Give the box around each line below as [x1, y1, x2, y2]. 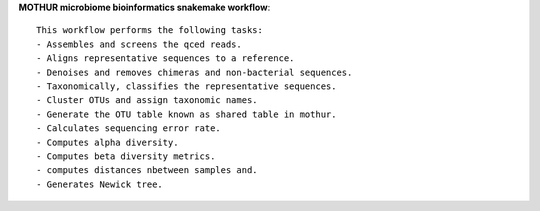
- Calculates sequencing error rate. [36, 123, 222, 134]
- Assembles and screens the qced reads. [36, 38, 242, 50]
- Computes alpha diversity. [36, 136, 179, 148]
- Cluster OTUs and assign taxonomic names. [36, 95, 259, 106]
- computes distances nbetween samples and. [36, 165, 259, 176]
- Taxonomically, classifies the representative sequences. [36, 80, 337, 92]
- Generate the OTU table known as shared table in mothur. [36, 108, 337, 120]
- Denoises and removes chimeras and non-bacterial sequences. [36, 66, 353, 78]
